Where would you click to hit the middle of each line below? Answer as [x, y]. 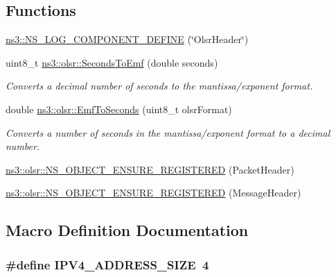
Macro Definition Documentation [127, 230]
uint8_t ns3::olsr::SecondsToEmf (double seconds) [112, 62]
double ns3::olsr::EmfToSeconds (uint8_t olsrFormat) [119, 109]
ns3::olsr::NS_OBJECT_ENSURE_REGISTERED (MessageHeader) [153, 193]
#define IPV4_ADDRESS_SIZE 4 [107, 264]
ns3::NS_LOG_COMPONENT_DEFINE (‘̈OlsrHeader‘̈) [127, 39]
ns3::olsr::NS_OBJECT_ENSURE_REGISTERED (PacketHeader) [150, 169]
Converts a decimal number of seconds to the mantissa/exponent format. [159, 86]
